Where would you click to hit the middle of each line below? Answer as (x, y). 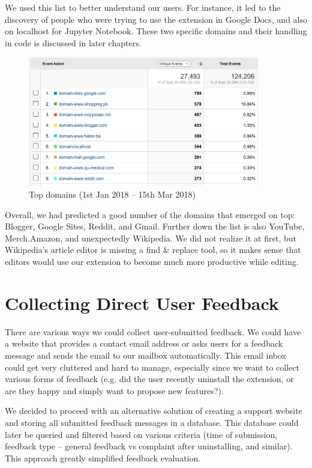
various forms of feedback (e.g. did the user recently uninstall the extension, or (149, 379)
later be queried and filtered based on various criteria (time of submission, (141, 434)
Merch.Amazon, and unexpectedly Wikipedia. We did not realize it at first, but (151, 238)
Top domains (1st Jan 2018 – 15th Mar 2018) (112, 194)
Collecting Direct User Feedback (142, 302)
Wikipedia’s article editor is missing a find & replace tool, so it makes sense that (153, 250)
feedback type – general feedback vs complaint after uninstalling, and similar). (149, 446)
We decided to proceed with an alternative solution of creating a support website (154, 411)
